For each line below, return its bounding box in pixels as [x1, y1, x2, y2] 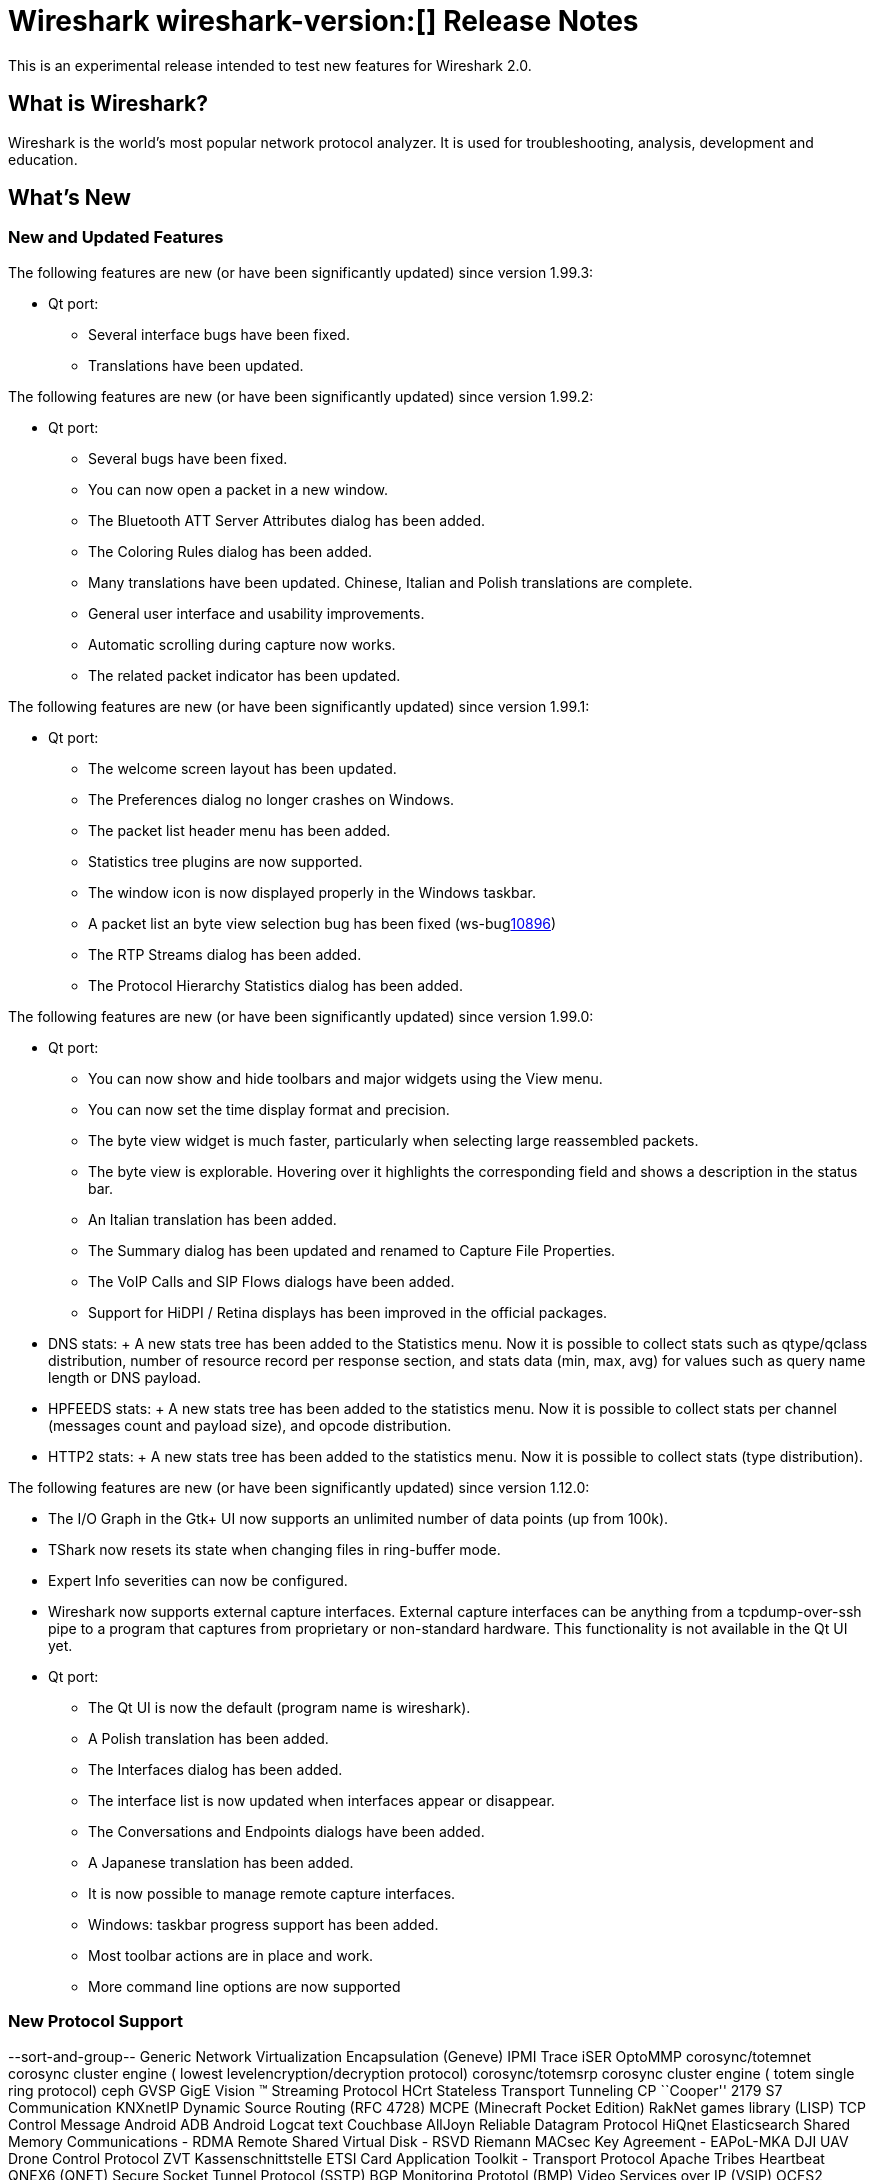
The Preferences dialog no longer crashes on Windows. [88, 790, 455, 808]
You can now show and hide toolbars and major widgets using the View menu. [88, 1069, 603, 1087]
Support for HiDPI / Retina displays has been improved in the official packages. [88, 1303, 608, 1321]
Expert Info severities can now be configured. [48, 1571, 348, 1589]
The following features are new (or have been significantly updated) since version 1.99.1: [8, 697, 590, 715]
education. [8, 150, 78, 168]
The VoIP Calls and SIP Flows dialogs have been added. [88, 1272, 455, 1290]
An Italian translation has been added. [88, 1210, 337, 1228]
